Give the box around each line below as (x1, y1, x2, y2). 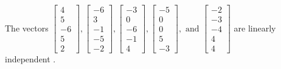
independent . (5, 53, 56, 65)
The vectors (5, 21, 49, 34)
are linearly (234, 21, 276, 34)
